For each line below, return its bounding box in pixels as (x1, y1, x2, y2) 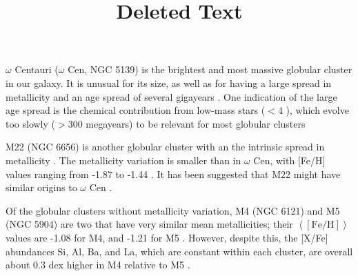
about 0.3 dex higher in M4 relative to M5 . (6, 257, 190, 272)
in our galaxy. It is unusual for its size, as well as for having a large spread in (6, 75, 332, 90)
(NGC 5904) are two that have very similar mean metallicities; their (6, 217, 293, 231)
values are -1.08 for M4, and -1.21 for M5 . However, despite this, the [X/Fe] (6, 230, 328, 244)
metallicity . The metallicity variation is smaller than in (6, 152, 241, 167)
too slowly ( (6, 116, 56, 130)
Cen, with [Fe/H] (253, 152, 326, 167)
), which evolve (286, 103, 349, 117)
